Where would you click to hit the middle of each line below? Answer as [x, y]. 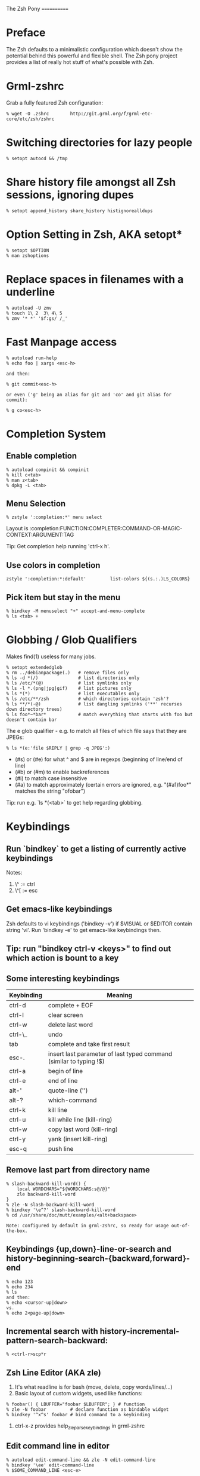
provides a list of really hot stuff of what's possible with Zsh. [80, 62]
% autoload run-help [32, 358]
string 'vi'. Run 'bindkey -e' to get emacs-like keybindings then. [84, 930]
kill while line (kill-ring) [80, 1119]
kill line [57, 1110]
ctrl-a [17, 1071]
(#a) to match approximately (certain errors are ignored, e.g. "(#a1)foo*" [103, 784]
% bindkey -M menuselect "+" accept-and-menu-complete [76, 611]
